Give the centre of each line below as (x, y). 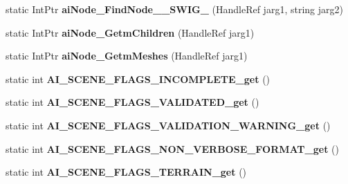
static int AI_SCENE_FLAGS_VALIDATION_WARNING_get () (168, 125)
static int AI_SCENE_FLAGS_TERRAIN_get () (126, 172)
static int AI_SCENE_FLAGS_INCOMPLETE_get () (138, 79)
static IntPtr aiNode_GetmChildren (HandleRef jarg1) (130, 32)
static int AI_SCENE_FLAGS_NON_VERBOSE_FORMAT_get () (172, 148)
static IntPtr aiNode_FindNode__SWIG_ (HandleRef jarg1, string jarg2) (174, 9)
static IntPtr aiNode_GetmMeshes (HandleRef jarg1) (127, 56)
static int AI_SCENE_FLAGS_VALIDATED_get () (132, 102)
